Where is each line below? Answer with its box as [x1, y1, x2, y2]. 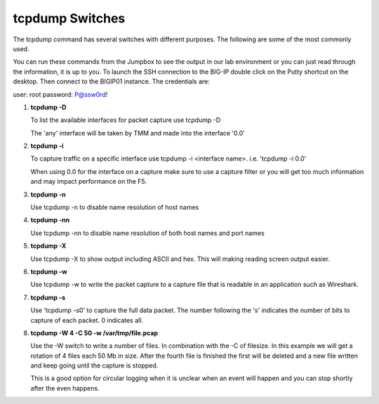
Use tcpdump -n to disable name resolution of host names [30, 203, 199, 212]
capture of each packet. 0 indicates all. [30, 316, 144, 324]
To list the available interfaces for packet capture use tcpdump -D [30, 116, 221, 124]
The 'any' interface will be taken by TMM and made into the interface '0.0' [30, 128, 245, 137]
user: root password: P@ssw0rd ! [13, 90, 108, 98]
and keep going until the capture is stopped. [30, 361, 159, 370]
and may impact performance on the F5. [30, 177, 147, 186]
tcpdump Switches [13, 11, 126, 26]
